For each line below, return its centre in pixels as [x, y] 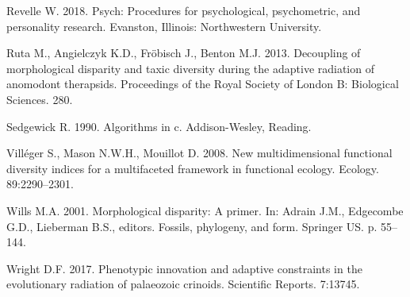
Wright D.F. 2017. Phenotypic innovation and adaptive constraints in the [184, 268]
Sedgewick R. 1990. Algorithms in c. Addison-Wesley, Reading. [159, 126]
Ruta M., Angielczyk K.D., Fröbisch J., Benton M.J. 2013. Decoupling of [184, 53]
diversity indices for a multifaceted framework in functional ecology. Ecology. [193, 168]
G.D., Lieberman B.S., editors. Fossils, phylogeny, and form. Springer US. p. [192, 226]
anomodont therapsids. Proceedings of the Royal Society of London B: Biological [203, 84]
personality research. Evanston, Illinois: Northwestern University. [164, 26]
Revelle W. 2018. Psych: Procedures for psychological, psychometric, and [184, 10]
